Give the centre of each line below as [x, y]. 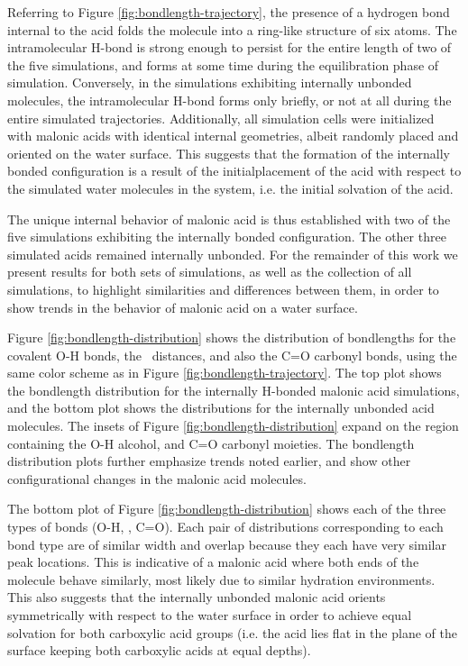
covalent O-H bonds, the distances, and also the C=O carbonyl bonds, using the [232, 355]
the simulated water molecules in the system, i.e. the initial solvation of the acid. [230, 188]
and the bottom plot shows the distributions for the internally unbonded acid [221, 408]
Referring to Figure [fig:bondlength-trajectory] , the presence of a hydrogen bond [229, 12]
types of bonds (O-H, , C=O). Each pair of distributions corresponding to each [225, 527]
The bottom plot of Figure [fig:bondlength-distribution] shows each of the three [227, 509]
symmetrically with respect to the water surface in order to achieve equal [210, 615]
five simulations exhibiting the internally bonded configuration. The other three [227, 237]
